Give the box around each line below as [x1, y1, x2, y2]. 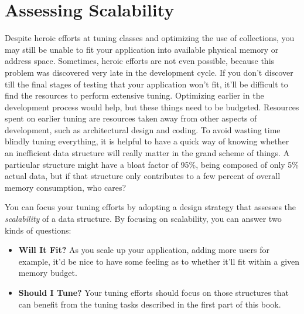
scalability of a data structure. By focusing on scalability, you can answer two [5, 212, 282, 225]
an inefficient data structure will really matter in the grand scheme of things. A [5, 147, 290, 159]
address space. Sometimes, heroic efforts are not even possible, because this [5, 55, 275, 67]
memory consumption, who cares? [5, 181, 127, 193]
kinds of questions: [5, 224, 71, 236]
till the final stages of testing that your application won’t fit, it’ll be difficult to [5, 77, 288, 90]
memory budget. [18, 266, 77, 279]
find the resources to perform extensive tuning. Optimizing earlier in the [5, 89, 264, 102]
